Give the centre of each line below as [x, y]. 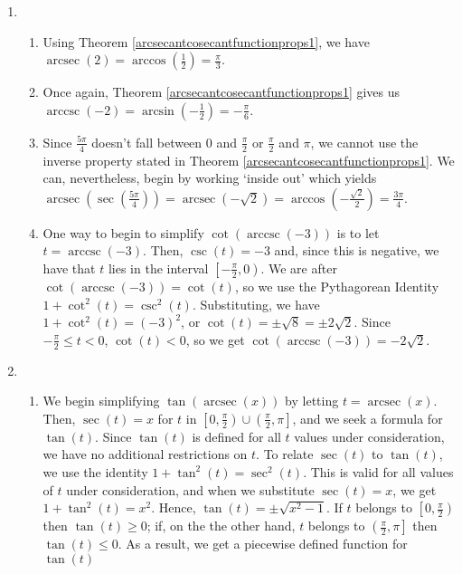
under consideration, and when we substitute [190, 489]
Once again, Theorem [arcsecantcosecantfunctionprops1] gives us [222, 92]
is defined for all [236, 436]
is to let [358, 232]
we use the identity [95, 471]
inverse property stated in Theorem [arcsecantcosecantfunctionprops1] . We [249, 160]
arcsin [158, 111]
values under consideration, [369, 436]
